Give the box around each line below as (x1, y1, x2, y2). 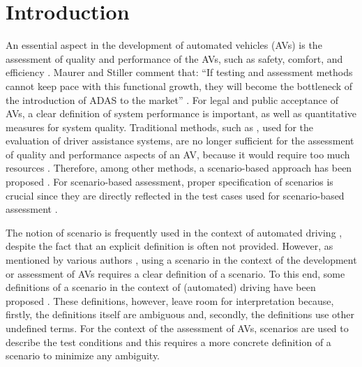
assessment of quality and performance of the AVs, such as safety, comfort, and (6, 51, 343, 66)
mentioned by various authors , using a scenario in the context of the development (6, 253, 357, 267)
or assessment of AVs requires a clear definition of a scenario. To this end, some (6, 266, 345, 280)
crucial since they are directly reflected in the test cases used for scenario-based (6, 188, 345, 202)
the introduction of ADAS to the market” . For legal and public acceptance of (6, 92, 338, 107)
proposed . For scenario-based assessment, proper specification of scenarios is (6, 174, 333, 189)
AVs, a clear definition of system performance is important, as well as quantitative (6, 106, 357, 121)
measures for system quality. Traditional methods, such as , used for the (6, 119, 313, 134)
